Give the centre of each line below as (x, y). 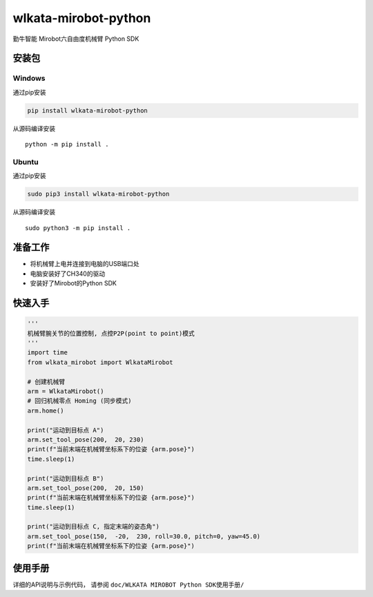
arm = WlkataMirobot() (66, 391)
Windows (29, 78)
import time (48, 353)
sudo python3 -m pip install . (78, 228)
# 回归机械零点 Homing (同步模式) (79, 401)
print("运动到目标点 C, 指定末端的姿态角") (94, 527)
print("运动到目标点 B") (66, 478)
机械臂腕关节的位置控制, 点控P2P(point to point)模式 (111, 333)
